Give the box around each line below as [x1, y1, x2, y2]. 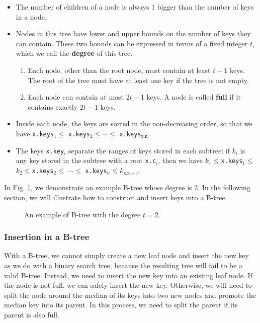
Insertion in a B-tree [4, 230, 90, 243]
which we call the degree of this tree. [16, 48, 133, 58]
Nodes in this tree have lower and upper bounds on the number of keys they [16, 28, 251, 39]
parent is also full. [4, 309, 59, 319]
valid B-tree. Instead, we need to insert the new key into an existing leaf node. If [4, 270, 252, 280]
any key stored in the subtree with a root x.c [16, 155, 156, 166]
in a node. [16, 11, 47, 22]
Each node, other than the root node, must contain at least [28, 64, 211, 75]
